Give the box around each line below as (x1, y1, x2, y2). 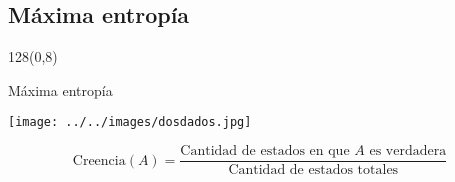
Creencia (72, 153, 126, 168)
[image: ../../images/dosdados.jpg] (8, 115, 252, 130)
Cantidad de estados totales (228, 163, 399, 178)
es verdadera (369, 144, 447, 159)
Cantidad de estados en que (180, 144, 350, 159)
